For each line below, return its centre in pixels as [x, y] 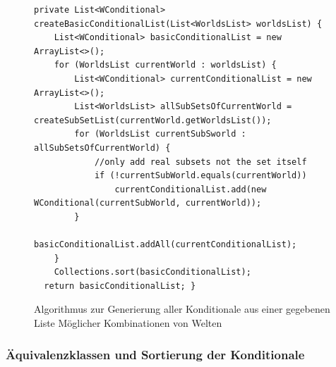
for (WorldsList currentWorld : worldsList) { [165, 65]
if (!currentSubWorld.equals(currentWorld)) [200, 176]
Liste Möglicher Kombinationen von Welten [128, 323]
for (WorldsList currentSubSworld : [160, 134]
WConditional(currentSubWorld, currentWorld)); [148, 203]
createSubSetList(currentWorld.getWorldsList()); [153, 120]
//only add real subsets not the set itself [200, 162]
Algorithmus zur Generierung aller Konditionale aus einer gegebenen [182, 309]
